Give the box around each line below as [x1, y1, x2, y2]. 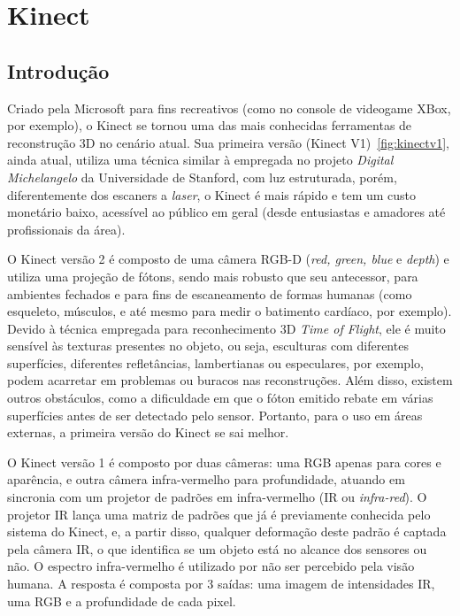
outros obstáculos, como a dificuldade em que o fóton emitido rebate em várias [7, 389, 433, 407]
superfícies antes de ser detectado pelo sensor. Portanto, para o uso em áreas [7, 405, 423, 424]
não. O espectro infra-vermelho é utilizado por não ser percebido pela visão [7, 557, 415, 575]
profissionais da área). [7, 219, 126, 238]
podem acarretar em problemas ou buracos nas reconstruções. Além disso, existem [7, 371, 453, 389]
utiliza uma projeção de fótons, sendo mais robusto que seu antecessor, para [7, 266, 418, 285]
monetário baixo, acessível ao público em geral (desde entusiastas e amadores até [7, 203, 446, 221]
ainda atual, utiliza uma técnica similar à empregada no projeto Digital [7, 150, 394, 169]
